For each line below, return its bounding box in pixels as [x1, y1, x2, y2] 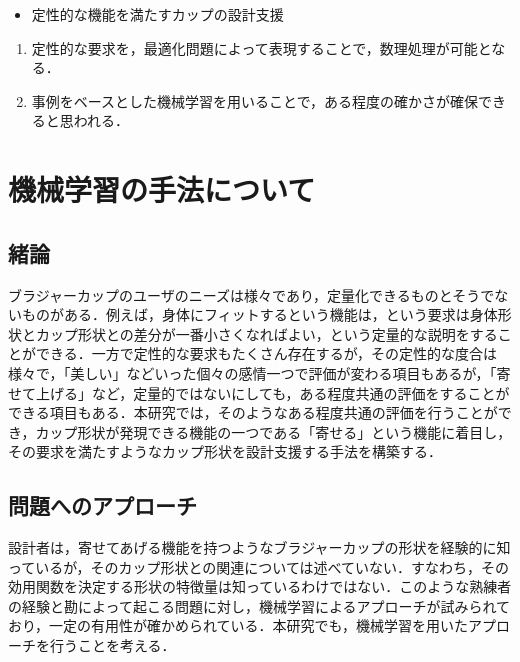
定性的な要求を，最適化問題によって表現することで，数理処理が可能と [31, 37, 492, 58]
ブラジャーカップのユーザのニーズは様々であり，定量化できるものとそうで [8, 284, 495, 305]
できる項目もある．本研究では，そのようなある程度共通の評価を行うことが [8, 402, 498, 423]
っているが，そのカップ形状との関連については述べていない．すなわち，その [8, 556, 510, 577]
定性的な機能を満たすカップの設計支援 [31, 4, 284, 24]
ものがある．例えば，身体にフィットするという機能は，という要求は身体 [21, 304, 498, 325]
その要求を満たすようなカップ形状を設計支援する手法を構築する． [8, 441, 442, 462]
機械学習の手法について [8, 169, 316, 210]
